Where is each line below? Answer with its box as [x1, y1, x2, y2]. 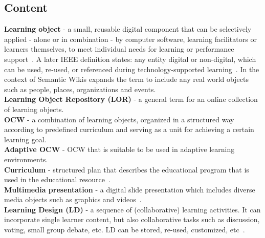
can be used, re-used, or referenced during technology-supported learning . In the [4, 63, 259, 74]
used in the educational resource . [4, 174, 111, 185]
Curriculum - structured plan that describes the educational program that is [4, 164, 249, 175]
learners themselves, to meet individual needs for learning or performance [4, 44, 234, 54]
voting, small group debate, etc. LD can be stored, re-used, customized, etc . [4, 224, 245, 235]
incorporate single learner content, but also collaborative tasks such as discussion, [4, 214, 260, 225]
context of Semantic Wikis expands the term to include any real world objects [4, 74, 249, 84]
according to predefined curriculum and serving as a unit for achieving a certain [4, 124, 254, 135]
